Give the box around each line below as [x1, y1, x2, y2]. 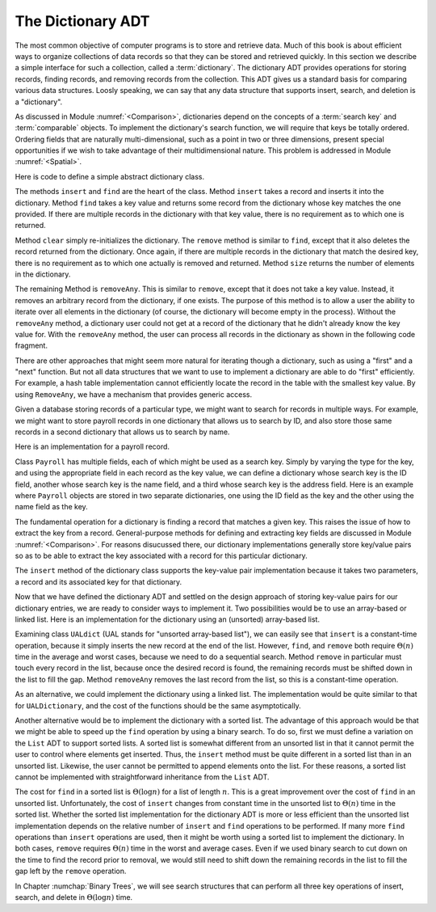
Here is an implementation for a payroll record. [15, 441, 170, 452]
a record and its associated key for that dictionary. [15, 576, 182, 586]
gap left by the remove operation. [15, 866, 127, 876]
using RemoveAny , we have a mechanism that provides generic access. [15, 389, 253, 399]
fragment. [15, 340, 48, 351]
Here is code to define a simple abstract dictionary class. [15, 171, 205, 181]
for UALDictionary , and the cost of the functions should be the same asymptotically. [15, 700, 302, 711]
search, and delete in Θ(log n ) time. [15, 892, 133, 901]
